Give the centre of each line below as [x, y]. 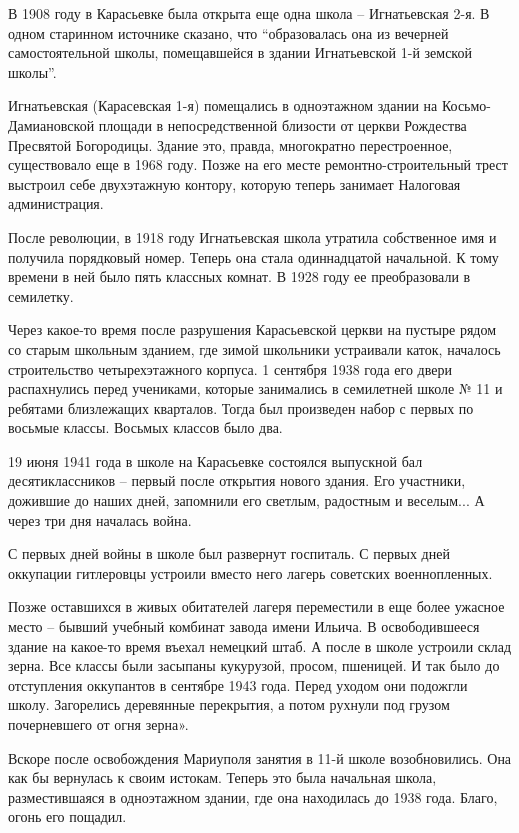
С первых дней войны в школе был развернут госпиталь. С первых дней [229, 553]
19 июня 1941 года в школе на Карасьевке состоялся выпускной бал [215, 460]
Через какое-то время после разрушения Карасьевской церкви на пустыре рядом [252, 329]
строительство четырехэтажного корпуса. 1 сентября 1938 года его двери [230, 368]
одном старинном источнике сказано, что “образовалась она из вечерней [228, 32]
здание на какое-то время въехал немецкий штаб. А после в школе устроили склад [260, 645]
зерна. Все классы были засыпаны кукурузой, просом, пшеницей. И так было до [254, 665]
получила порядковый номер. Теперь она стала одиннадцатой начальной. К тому [253, 256]
